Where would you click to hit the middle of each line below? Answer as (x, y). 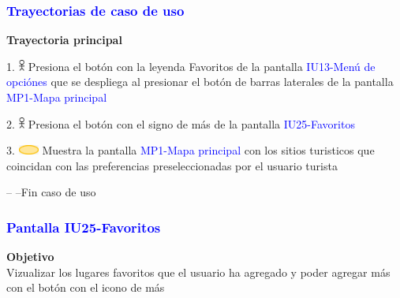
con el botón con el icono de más (86, 287)
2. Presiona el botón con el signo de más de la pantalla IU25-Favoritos (181, 123)
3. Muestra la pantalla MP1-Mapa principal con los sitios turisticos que (191, 150)
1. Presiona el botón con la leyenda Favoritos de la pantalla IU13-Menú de (191, 66)
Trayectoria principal (64, 40)
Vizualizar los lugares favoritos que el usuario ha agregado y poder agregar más (198, 272)
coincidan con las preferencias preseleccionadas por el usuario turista (172, 165)
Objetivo (30, 257)
